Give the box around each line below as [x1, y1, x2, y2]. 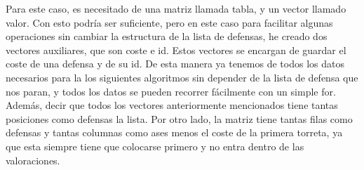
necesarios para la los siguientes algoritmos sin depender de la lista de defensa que [6, 70, 358, 84]
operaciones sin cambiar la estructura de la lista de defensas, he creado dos [6, 29, 328, 44]
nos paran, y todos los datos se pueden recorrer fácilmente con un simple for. [6, 84, 336, 98]
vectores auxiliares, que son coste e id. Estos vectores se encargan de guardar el [6, 42, 346, 57]
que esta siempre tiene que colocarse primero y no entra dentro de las [6, 138, 304, 153]
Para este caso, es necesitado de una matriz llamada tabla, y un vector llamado [6, 1, 346, 15]
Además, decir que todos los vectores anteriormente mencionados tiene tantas [6, 98, 338, 112]
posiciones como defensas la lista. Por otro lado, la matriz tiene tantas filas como [6, 111, 353, 126]
